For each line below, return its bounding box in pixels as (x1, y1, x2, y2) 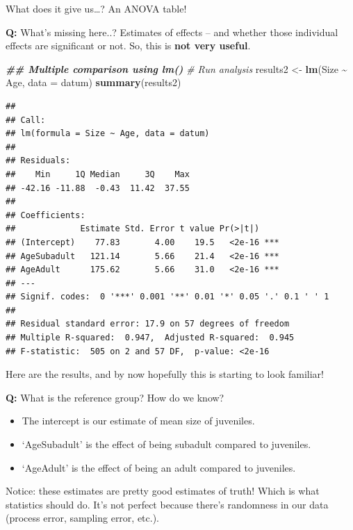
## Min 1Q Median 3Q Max (6, 169, 190, 179)
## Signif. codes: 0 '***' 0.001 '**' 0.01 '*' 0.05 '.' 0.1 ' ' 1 (6, 292, 329, 302)
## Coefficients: (6, 210, 85, 220)
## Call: (6, 115, 46, 125)
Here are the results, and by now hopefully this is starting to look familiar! (6, 367, 324, 381)
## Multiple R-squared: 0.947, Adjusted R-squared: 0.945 (6, 333, 295, 343)
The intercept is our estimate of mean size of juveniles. (22, 413, 255, 428)
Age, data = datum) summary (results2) (6, 75, 181, 90)
